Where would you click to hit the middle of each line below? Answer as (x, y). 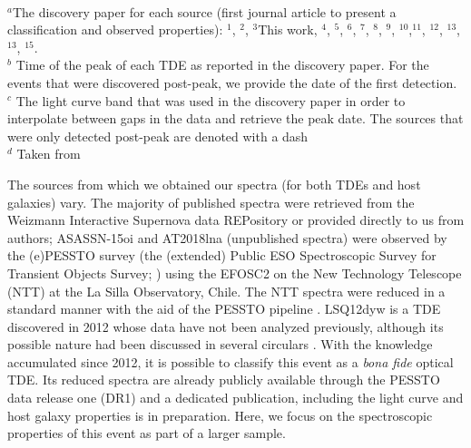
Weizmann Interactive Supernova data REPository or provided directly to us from (236, 220)
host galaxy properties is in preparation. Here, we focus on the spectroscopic (220, 415)
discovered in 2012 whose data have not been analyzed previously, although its (226, 326)
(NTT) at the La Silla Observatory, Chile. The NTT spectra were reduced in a (226, 291)
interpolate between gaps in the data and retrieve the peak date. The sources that (235, 118)
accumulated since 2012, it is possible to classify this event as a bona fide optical (231, 361)
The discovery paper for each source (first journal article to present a (204, 11)
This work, (288, 29)
